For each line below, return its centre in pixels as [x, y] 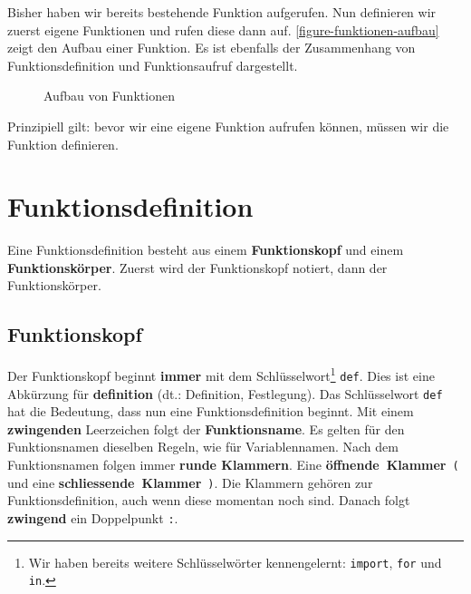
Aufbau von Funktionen [109, 96]
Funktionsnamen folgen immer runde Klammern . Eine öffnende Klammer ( [233, 465]
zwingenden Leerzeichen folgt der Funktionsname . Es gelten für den [206, 428]
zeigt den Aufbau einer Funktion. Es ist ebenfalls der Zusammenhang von [211, 48]
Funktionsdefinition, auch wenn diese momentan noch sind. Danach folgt [209, 500]
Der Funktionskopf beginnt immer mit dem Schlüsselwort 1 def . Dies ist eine [221, 374]
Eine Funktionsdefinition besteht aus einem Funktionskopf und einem [206, 250]
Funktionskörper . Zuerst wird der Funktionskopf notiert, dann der [197, 267]
